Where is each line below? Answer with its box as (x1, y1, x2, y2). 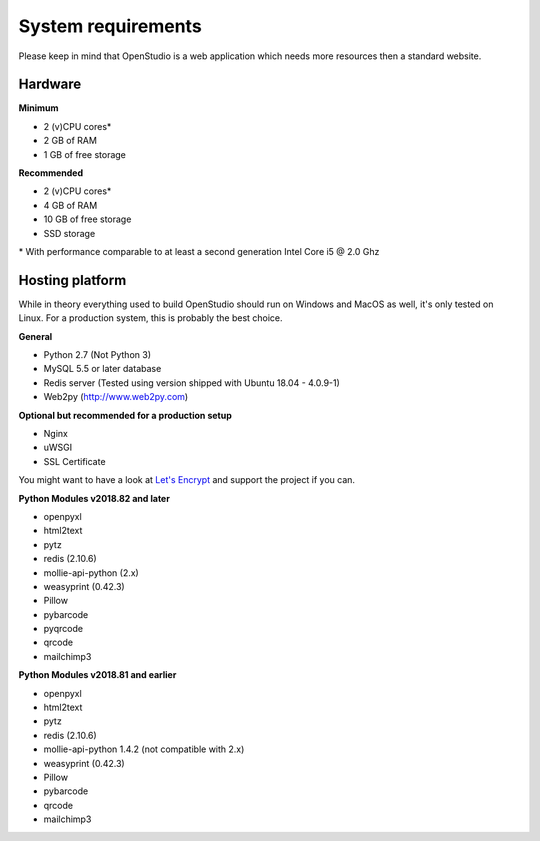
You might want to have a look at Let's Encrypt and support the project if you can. (18, 474, 355, 486)
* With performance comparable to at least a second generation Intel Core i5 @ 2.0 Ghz (18, 245, 380, 257)
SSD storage (43, 227, 96, 239)
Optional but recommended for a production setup (18, 409, 232, 421)
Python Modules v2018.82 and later (18, 492, 170, 504)
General (18, 330, 53, 342)
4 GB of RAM (43, 199, 98, 211)
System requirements (18, 15, 202, 37)
